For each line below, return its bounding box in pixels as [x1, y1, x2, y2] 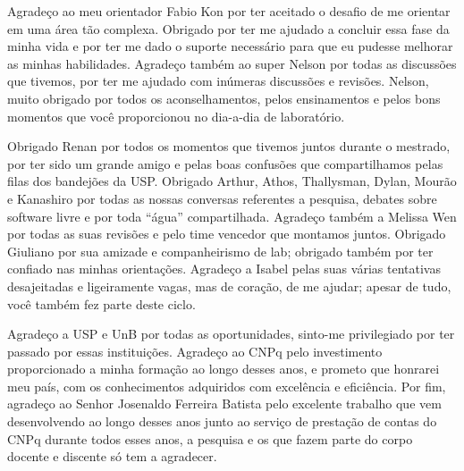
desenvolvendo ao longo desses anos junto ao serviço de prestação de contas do [7, 412, 437, 431]
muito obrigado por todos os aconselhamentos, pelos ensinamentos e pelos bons [7, 88, 441, 107]
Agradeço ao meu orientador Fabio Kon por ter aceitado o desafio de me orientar [7, 2, 451, 20]
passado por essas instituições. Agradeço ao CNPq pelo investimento [7, 341, 383, 360]
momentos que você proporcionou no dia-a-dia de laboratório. [7, 106, 345, 125]
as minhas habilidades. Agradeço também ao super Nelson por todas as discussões [7, 54, 457, 72]
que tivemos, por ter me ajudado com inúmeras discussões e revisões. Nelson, [7, 71, 429, 90]
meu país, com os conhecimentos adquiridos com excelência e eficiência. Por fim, [7, 376, 446, 395]
